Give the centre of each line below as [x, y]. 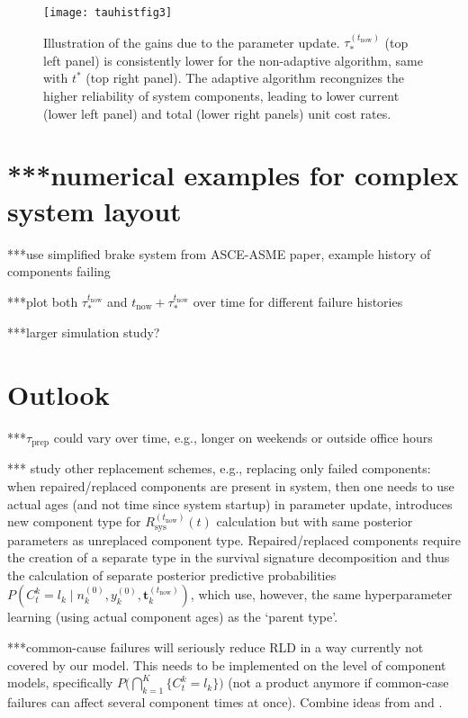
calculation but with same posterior [315, 521]
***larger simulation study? [84, 332]
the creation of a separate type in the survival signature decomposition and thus [229, 557]
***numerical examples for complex [233, 175]
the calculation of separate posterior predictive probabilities [172, 574]
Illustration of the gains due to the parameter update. [192, 42]
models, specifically [60, 682]
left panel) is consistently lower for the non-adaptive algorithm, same [233, 60]
